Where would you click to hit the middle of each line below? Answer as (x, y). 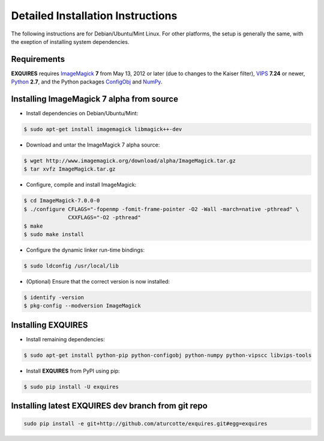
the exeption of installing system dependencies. (70, 41)
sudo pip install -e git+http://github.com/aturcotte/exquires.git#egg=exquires (145, 424)
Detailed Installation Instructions (94, 16)
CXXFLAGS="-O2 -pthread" (104, 217)
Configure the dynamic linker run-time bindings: (85, 250)
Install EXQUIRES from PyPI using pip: (73, 371)
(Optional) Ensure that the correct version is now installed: (98, 281)
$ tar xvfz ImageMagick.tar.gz (70, 169)
